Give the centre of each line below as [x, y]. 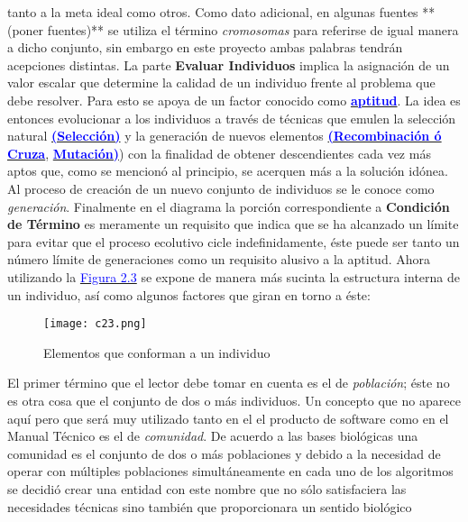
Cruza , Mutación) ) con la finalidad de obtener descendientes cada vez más [219, 153]
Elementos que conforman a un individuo [157, 352]
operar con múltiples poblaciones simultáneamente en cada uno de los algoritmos [230, 471]
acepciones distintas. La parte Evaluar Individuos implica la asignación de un [229, 64]
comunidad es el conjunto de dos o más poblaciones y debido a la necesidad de [224, 453]
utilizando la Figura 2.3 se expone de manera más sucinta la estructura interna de [234, 276]
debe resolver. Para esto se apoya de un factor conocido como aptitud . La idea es [234, 100]
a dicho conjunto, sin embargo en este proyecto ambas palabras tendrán [205, 47]
